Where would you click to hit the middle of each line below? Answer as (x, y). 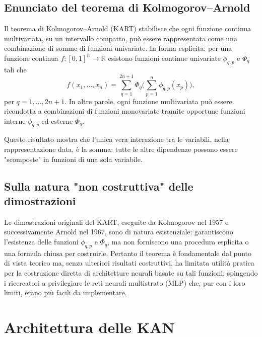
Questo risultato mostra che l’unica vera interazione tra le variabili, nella (116, 139)
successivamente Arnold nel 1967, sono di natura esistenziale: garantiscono (119, 232)
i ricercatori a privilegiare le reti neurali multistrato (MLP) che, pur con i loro (125, 282)
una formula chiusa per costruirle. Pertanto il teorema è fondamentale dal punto (128, 253)
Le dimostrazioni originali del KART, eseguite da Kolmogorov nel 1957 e (116, 222)
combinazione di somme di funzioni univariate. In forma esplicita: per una (118, 48)
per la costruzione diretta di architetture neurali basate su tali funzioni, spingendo (131, 273)
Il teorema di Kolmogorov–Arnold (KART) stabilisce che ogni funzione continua (128, 28)
